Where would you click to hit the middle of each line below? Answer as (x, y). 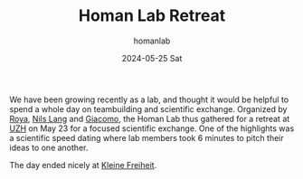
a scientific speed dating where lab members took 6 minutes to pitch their (147, 137)
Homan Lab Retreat (152, 16)
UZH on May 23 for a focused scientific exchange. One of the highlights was (152, 128)
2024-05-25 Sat (152, 58)
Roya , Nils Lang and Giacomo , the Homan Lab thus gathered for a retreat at (150, 118)
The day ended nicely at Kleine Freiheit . (83, 165)
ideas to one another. (49, 147)
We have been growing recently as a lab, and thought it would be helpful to (149, 99)
